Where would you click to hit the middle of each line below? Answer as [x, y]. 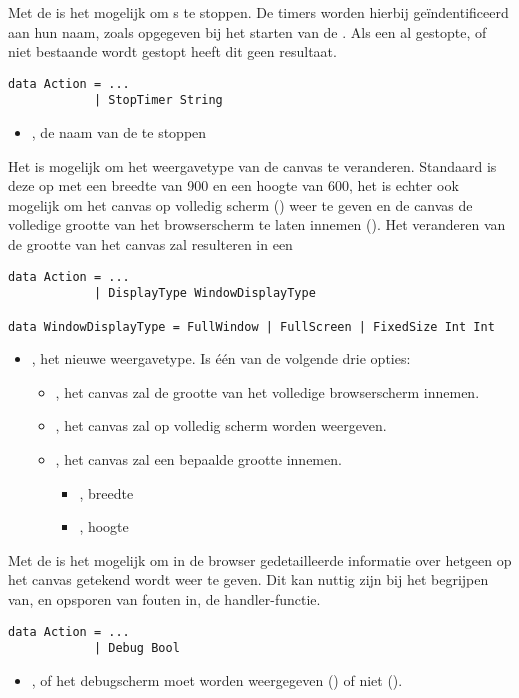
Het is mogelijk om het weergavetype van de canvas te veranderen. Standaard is [252, 165]
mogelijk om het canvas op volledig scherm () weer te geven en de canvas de [240, 204]
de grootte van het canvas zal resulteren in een [150, 244]
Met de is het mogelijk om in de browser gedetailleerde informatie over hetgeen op [260, 559]
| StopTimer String [158, 100]
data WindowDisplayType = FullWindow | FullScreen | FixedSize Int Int [251, 326]
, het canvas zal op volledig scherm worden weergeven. [221, 425]
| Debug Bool [136, 648]
